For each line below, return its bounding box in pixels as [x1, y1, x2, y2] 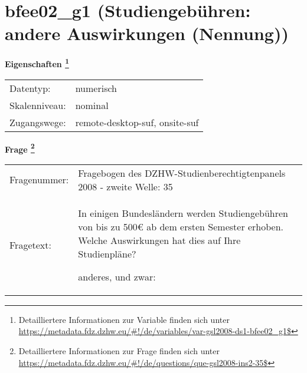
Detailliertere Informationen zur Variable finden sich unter [18, 313, 230, 325]
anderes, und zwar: [78, 269, 156, 283]
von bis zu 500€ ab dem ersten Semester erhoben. [78, 219, 284, 233]
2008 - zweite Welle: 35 [78, 179, 173, 193]
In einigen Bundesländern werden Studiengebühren [78, 206, 288, 220]
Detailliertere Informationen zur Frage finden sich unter [18, 345, 220, 357]
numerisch [75, 81, 117, 95]
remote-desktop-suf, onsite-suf [75, 115, 199, 129]
